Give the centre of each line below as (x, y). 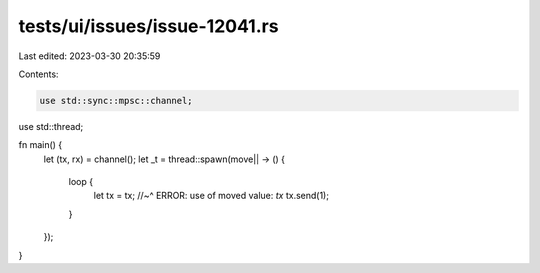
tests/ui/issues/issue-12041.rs (148, 26)
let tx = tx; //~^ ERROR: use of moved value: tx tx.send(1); (211, 196)
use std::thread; (51, 126)
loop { (81, 182)
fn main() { (40, 145)
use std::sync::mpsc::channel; (116, 100)
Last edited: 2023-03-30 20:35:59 (89, 56)
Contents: (38, 74)
